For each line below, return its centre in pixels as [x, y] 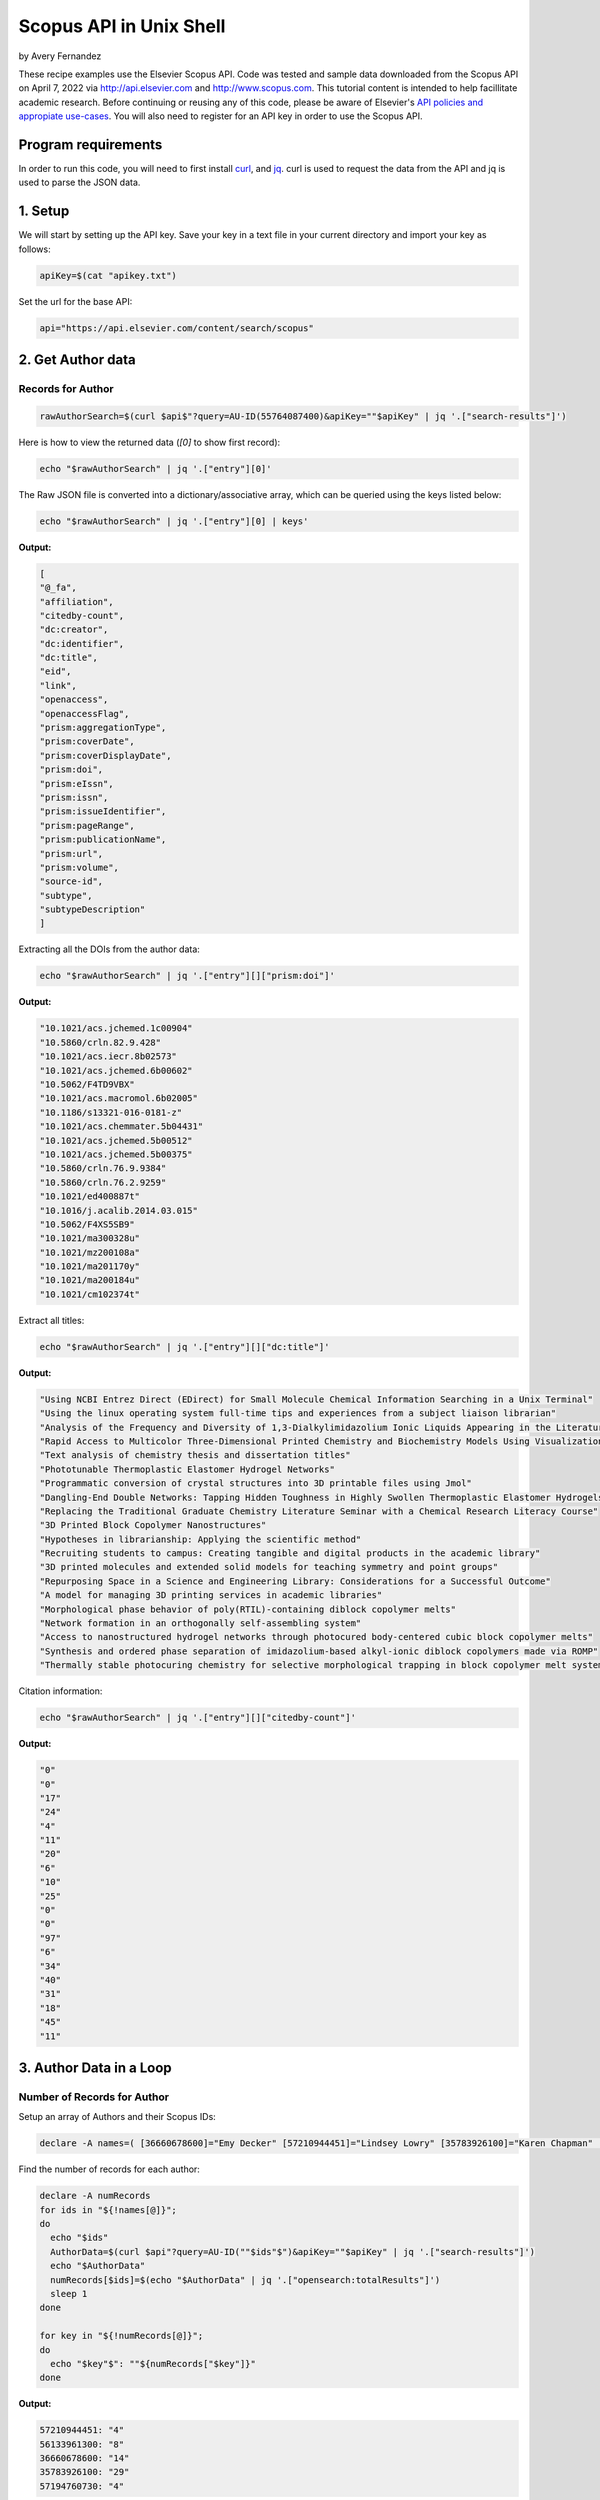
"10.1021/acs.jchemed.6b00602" [116, 1070]
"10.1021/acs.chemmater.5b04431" [121, 1126]
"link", [58, 685]
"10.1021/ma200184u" [89, 1280]
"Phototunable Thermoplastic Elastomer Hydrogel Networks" [187, 1469]
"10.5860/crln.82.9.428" [100, 1042]
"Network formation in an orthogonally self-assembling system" [200, 1623]
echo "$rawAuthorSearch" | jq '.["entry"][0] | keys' [174, 521]
